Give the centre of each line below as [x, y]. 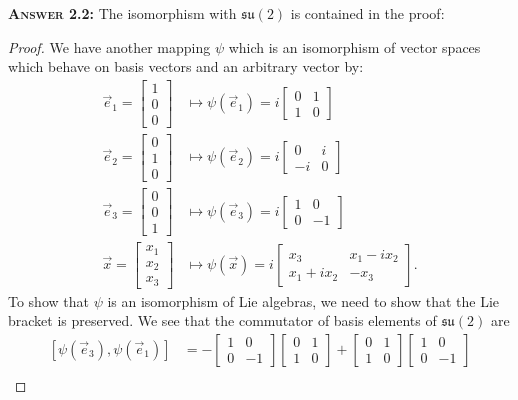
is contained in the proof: [367, 13]
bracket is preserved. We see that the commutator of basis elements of [222, 320]
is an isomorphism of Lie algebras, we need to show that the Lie [303, 300]
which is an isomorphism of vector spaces [354, 46]
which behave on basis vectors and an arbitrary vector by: [186, 66]
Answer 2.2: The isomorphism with [122, 13]
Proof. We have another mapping [109, 46]
